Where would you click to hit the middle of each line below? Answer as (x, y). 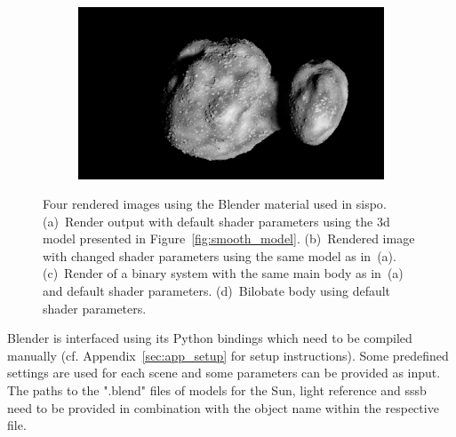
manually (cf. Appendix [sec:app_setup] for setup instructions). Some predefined (228, 355)
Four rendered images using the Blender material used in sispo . (215, 204)
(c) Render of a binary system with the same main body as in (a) (223, 273)
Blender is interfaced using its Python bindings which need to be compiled (210, 338)
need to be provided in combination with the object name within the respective (223, 407)
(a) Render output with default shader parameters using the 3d (216, 221)
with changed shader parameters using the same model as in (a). (220, 255)
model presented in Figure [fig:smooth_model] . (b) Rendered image (229, 238)
